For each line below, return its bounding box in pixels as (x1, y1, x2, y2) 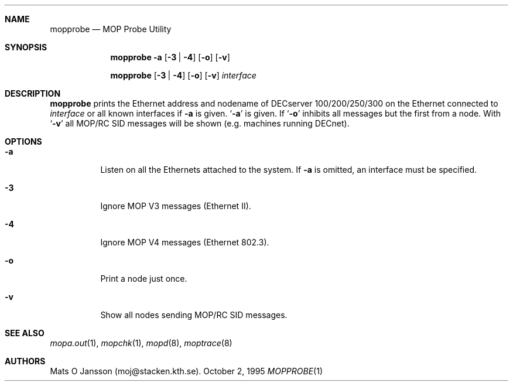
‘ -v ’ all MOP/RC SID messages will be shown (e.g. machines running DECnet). (50, 118, 350, 128)
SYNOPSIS (5, 42, 47, 52)
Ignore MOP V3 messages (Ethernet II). (100, 201, 251, 211)
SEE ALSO (5, 328, 45, 338)
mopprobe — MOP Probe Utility (50, 24, 172, 34)
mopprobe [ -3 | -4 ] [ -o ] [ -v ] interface (110, 70, 256, 80)
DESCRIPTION (5, 88, 61, 98)
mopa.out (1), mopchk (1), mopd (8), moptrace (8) (50, 338, 232, 348)
